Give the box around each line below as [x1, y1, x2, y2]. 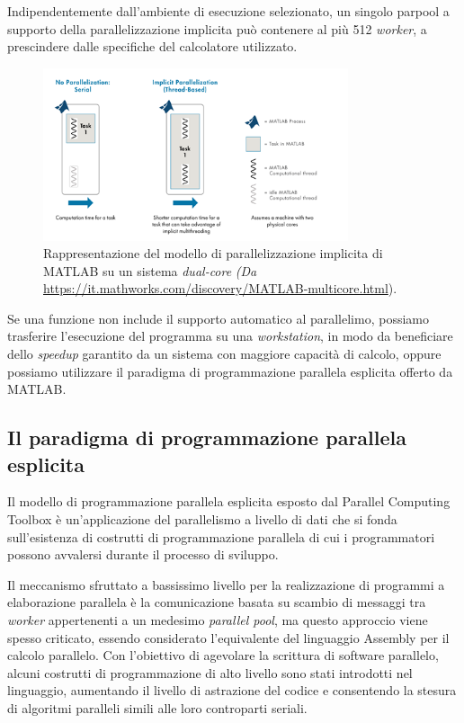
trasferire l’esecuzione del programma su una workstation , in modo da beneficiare [7, 326, 453, 345]
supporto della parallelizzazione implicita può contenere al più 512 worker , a [7, 19, 427, 38]
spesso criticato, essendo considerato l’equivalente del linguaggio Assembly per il [7, 628, 450, 647]
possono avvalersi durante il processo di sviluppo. [7, 545, 279, 564]
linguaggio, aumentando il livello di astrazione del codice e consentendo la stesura [7, 681, 457, 700]
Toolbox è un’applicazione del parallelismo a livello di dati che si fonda [7, 510, 397, 529]
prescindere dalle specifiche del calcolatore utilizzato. [7, 37, 298, 56]
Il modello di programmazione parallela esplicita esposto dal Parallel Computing [7, 492, 451, 511]
